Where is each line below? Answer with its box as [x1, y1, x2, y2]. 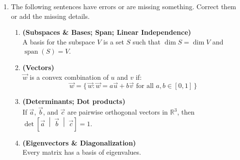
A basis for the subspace [22, 36, 95, 46]
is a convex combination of [30, 72, 109, 82]
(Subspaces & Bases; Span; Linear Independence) [22, 27, 192, 37]
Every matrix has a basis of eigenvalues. [22, 147, 141, 157]
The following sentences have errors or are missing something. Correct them [11, 1, 237, 11]
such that [132, 36, 161, 46]
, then [177, 107, 195, 117]
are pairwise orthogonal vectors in [67, 107, 168, 117]
